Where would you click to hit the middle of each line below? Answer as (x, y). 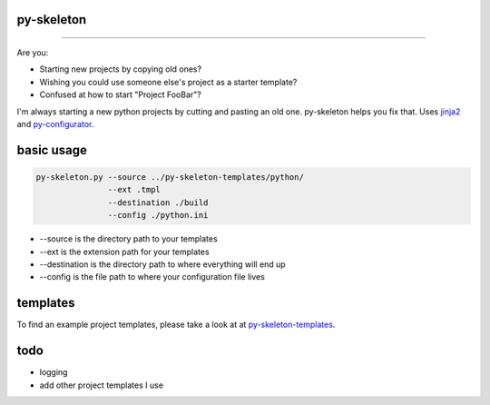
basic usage (52, 150)
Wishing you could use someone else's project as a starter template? (168, 82)
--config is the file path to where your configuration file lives (152, 277)
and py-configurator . (55, 123)
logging (54, 372)
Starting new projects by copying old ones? (121, 69)
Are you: (33, 53)
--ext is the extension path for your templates (124, 252)
